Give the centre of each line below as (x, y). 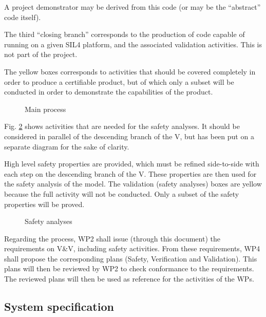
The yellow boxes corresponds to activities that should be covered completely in (130, 71)
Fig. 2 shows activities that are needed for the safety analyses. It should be (122, 126)
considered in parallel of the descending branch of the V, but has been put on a (129, 136)
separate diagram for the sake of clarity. (67, 146)
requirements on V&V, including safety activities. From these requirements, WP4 (132, 248)
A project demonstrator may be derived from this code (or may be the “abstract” (132, 7)
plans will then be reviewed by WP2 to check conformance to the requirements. (129, 268)
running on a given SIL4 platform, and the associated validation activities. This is (133, 44)
